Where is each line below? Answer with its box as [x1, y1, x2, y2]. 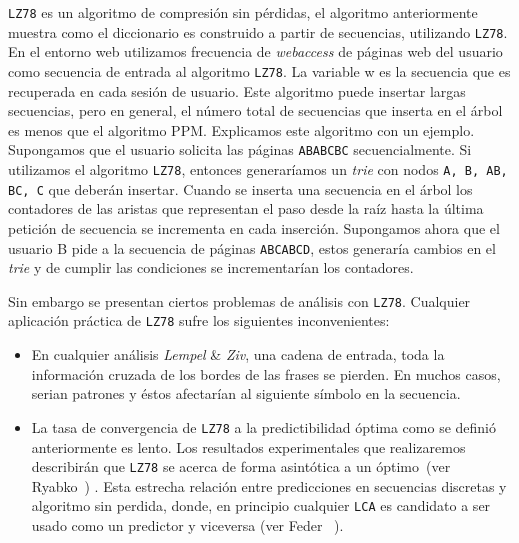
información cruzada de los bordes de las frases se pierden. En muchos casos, [31, 363, 501, 384]
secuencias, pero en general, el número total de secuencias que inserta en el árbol [8, 100, 503, 121]
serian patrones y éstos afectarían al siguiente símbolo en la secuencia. [31, 383, 461, 404]
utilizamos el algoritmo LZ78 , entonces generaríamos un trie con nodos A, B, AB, [8, 159, 508, 179]
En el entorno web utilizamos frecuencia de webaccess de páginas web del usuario [8, 41, 503, 62]
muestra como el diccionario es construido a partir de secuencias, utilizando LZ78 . [8, 21, 508, 42]
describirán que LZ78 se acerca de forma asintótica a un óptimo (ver [31, 456, 451, 477]
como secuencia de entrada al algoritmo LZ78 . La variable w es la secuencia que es [8, 60, 511, 81]
